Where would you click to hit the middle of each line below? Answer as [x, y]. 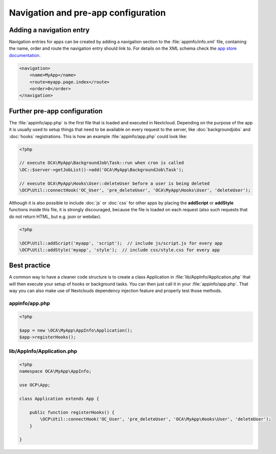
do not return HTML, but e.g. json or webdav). [55, 217]
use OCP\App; [35, 385]
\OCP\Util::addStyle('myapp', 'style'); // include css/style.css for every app [120, 250]
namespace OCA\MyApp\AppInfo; [55, 371]
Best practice [30, 266]
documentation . [25, 55]
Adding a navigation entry [49, 30]
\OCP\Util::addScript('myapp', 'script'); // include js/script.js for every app [121, 243]
